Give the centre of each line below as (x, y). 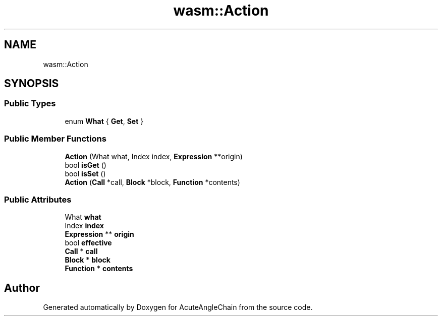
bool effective (88, 243)
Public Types (30, 104)
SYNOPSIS (32, 84)
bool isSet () (85, 173)
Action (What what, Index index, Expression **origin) (154, 156)
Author (22, 288)
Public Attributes (38, 199)
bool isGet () (86, 165)
